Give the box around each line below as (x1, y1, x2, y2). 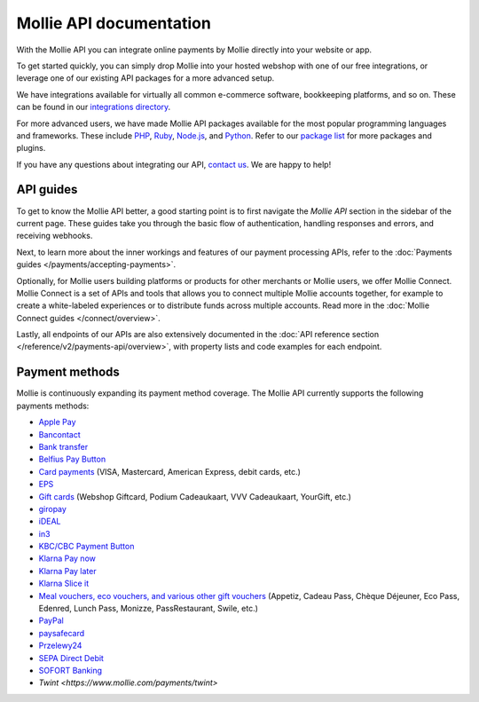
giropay (38, 503, 67, 514)
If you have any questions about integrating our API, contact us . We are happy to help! (16, 159, 332, 170)
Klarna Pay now (38, 553, 97, 564)
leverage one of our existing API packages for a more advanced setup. (16, 73, 275, 83)
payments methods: (16, 400, 90, 411)
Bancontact (38, 429, 82, 439)
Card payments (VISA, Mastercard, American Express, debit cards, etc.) (38, 466, 302, 477)
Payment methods (16, 365, 120, 380)
